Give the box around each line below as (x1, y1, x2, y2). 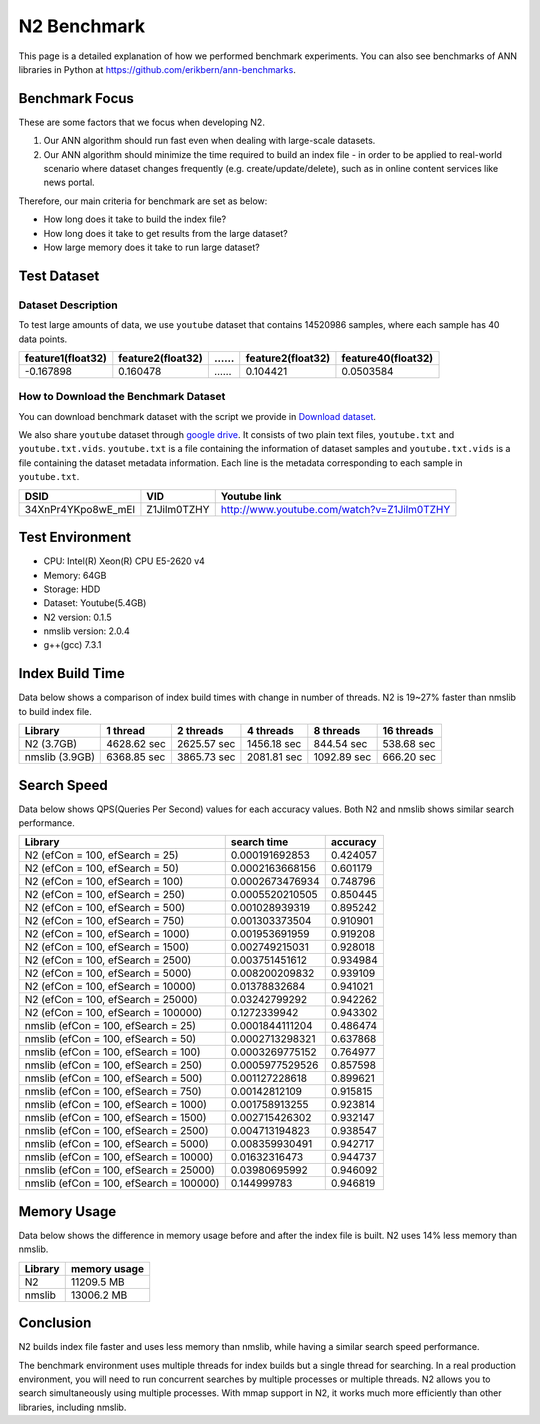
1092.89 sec (313, 750, 372, 764)
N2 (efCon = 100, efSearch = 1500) (24, 940, 190, 954)
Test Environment (18, 529, 132, 546)
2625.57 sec (176, 737, 236, 751)
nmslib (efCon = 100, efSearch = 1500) (24, 1111, 207, 1125)
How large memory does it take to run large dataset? (43, 241, 260, 253)
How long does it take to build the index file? (43, 213, 227, 225)
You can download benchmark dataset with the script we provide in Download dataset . (18, 410, 377, 422)
